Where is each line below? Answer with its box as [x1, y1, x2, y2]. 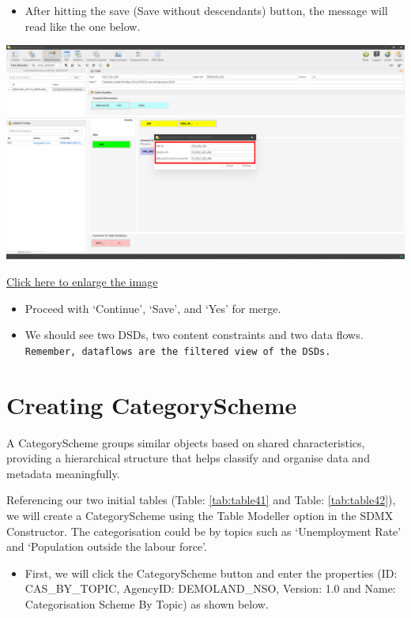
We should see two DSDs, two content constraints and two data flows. [25, 326, 364, 343]
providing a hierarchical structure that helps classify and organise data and [6, 450, 370, 466]
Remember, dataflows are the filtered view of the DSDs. [25, 345, 331, 357]
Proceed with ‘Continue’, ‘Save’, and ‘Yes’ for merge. [25, 300, 281, 316]
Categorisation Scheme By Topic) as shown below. [25, 595, 269, 612]
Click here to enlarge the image [6, 273, 158, 289]
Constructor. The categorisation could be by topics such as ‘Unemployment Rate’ [6, 522, 402, 539]
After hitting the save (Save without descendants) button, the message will [25, 2, 388, 18]
